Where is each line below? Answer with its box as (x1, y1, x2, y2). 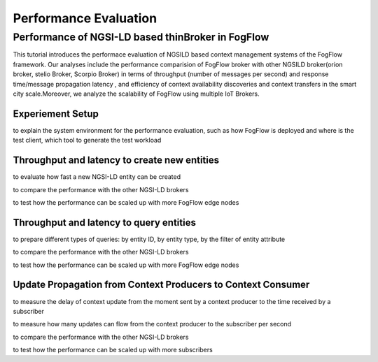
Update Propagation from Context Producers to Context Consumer (13, 279, 310, 291)
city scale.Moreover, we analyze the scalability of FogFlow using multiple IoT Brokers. (13, 89, 260, 98)
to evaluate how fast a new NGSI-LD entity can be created (13, 173, 181, 181)
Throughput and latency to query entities (13, 217, 196, 229)
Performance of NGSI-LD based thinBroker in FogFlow (13, 31, 269, 43)
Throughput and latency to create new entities (13, 154, 220, 166)
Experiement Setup (13, 108, 99, 120)
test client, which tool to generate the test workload (13, 136, 162, 145)
